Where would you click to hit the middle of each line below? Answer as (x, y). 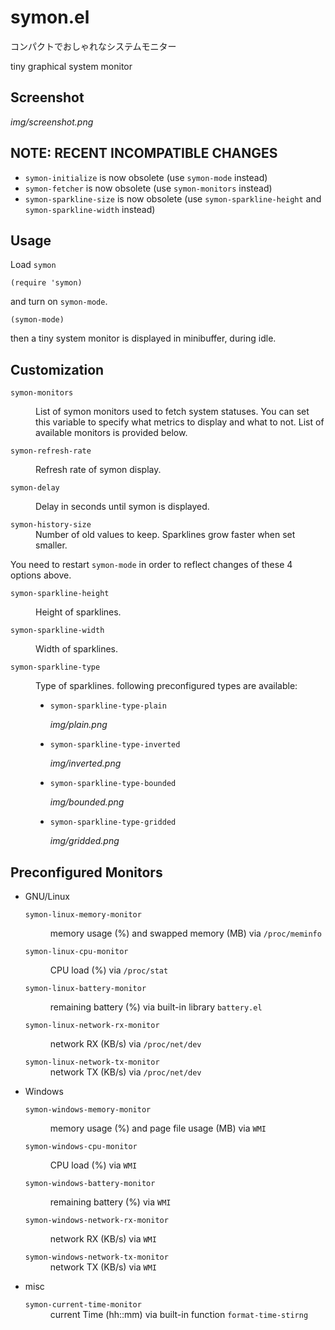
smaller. (51, 545)
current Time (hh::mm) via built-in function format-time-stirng (179, 1314)
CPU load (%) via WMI (93, 1165)
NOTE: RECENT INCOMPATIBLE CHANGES (144, 153)
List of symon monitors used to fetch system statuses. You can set (172, 412)
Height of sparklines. (78, 612)
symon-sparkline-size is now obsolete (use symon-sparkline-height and (173, 198)
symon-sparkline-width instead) (90, 209)
